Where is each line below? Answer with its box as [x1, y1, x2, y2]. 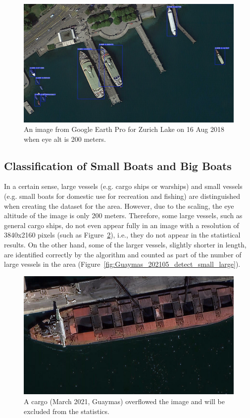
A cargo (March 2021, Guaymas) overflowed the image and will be [24, 396, 225, 406]
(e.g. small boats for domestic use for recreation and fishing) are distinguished [4, 191, 241, 201]
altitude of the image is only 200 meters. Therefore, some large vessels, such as [4, 210, 243, 221]
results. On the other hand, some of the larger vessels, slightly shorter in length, [4, 239, 247, 250]
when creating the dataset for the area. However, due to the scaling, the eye [4, 200, 234, 211]
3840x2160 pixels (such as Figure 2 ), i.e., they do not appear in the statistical [4, 230, 241, 240]
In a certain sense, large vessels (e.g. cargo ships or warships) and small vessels [4, 181, 243, 191]
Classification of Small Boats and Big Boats [4, 158, 232, 173]
